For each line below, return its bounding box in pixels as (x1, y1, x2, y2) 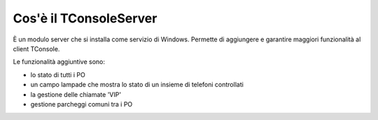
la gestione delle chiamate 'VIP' (30, 90, 122, 98)
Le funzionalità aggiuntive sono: (13, 58, 105, 66)
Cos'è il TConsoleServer (13, 11, 157, 26)
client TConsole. (13, 44, 60, 53)
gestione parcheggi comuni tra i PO (30, 100, 133, 108)
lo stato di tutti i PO (30, 70, 85, 79)
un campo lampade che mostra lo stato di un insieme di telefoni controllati (30, 81, 244, 89)
